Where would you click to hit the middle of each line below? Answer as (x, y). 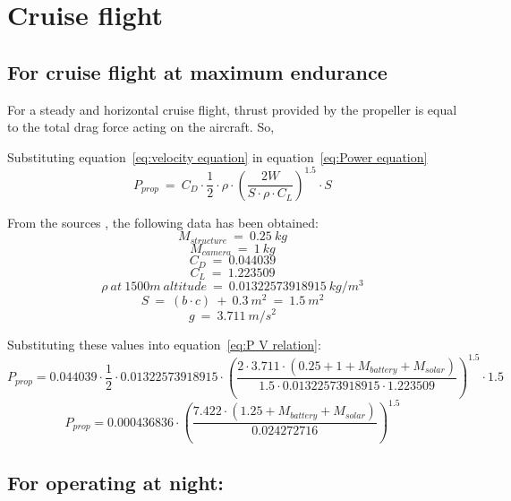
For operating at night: (116, 483)
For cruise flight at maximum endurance (197, 71)
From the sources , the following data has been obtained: (163, 222)
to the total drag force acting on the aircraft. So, (141, 127)
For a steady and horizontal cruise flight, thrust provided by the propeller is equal (232, 109)
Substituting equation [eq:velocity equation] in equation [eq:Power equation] (217, 156)
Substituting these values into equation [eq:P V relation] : (164, 344)
